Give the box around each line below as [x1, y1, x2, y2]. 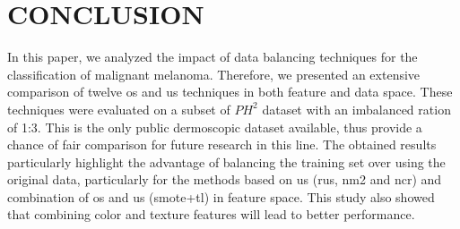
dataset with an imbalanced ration [262, 99, 451, 118]
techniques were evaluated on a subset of [7, 99, 230, 118]
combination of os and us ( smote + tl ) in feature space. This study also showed [7, 187, 435, 206]
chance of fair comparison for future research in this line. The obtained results [7, 135, 437, 154]
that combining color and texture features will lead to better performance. [7, 205, 415, 224]
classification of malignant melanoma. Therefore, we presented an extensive [7, 64, 421, 83]
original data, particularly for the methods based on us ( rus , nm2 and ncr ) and [7, 170, 442, 189]
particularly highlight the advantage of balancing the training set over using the [7, 152, 446, 171]
